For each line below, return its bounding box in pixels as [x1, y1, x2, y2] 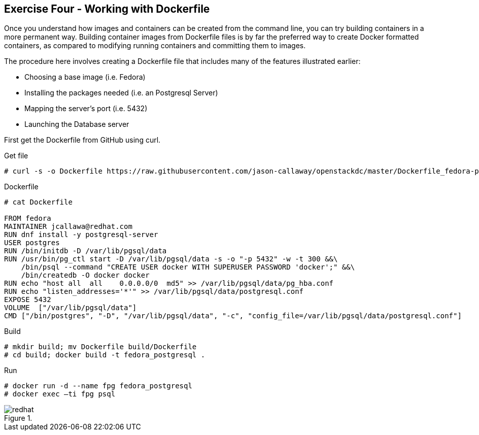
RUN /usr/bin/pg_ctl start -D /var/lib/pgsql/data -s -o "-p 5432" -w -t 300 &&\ [4, 255, 338, 263]
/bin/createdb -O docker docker [21, 271, 150, 280]
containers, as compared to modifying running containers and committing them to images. [4, 41, 306, 50]
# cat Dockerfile [4, 198, 73, 207]
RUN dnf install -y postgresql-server [4, 230, 158, 239]
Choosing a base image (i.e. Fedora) [24, 73, 146, 82]
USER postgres [4, 239, 60, 247]
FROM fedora [4, 214, 51, 223]
